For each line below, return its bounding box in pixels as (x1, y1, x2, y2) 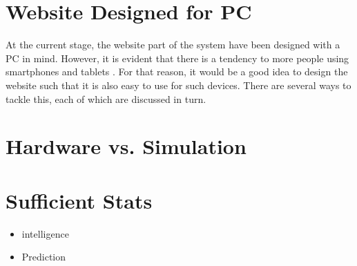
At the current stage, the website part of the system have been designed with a (6, 37, 340, 52)
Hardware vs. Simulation (6, 132, 247, 160)
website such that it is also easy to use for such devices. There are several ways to (6, 77, 351, 92)
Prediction (21, 249, 66, 264)
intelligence (21, 226, 69, 240)
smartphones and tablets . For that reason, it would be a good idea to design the (6, 64, 348, 79)
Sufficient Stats (6, 186, 153, 214)
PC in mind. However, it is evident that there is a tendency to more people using (6, 50, 349, 65)
